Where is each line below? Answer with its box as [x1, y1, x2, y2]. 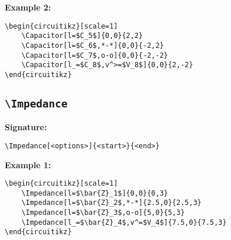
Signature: [5, 121, 47, 133]
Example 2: [5, 1, 51, 13]
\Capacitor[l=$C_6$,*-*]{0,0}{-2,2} [21, 41, 164, 50]
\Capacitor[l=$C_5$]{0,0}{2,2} [21, 32, 143, 40]
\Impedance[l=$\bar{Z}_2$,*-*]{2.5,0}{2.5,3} [21, 199, 202, 207]
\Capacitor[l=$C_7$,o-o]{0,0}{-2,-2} [21, 51, 168, 60]
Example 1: [5, 158, 51, 171]
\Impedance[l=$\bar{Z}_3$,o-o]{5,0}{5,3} [21, 208, 185, 217]
